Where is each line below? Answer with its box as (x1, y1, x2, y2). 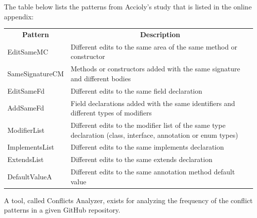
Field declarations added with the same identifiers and (71, 98, 235, 108)
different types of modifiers (71, 108, 152, 118)
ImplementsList (7, 142, 54, 152)
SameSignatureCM (7, 68, 64, 79)
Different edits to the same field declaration (71, 85, 203, 96)
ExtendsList (7, 154, 44, 164)
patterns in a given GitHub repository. (4, 205, 121, 215)
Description (140, 29, 180, 39)
